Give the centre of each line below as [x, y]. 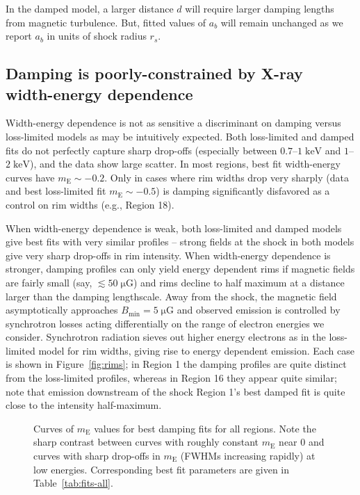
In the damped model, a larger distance [90, 8]
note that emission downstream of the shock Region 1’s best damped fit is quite [175, 391]
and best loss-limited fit [56, 191]
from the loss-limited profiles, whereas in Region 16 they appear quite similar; [171, 378]
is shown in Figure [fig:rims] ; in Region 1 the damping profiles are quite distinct [176, 364]
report [19, 36]
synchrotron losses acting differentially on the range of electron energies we [165, 323]
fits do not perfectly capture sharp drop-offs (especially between [141, 150]
